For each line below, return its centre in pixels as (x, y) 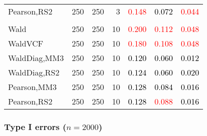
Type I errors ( (35, 126)
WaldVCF (26, 43)
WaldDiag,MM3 (36, 58)
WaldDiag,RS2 (34, 72)
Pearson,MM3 (32, 87)
